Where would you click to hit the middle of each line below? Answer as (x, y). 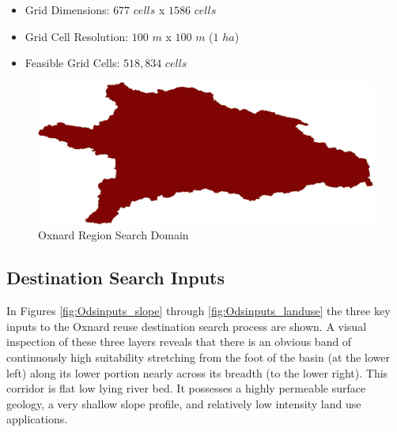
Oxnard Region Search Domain (113, 235)
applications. (37, 419)
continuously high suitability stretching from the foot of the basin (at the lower (198, 357)
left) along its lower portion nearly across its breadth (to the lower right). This (197, 372)
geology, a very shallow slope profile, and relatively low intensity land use (184, 403)
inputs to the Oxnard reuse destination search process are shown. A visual (187, 326)
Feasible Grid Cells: (72, 63)
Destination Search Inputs (116, 278)
